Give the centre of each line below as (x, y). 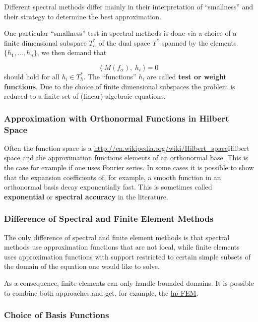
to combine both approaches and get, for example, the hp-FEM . (101, 292)
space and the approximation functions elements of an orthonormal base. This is (126, 158)
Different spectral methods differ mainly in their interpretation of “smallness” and (129, 6)
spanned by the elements (199, 42)
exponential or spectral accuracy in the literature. (86, 196)
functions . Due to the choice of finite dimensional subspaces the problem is (120, 86)
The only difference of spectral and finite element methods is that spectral (117, 237)
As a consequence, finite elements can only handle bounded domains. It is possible (129, 283)
